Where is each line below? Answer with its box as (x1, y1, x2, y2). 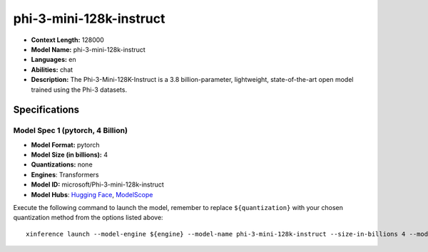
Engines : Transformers (31, 170, 99, 179)
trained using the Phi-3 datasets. (31, 85, 128, 94)
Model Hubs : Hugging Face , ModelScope (31, 190, 153, 199)
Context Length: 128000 (31, 36, 105, 44)
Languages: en (31, 56, 76, 64)
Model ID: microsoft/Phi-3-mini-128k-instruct (31, 180, 164, 189)
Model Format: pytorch (31, 140, 100, 149)
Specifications (13, 104, 80, 116)
